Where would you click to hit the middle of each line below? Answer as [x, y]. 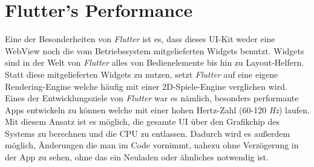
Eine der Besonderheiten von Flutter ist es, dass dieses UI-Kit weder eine [140, 39]
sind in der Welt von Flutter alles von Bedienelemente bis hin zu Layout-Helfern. [155, 62]
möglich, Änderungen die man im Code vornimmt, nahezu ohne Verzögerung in [152, 145]
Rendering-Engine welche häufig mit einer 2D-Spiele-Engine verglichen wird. [146, 86]
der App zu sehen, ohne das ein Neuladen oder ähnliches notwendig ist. [137, 157]
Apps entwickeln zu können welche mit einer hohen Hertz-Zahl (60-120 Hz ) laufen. [157, 109]
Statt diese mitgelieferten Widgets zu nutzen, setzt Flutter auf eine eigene [142, 74]
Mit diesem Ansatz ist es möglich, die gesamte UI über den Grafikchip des [142, 121]
